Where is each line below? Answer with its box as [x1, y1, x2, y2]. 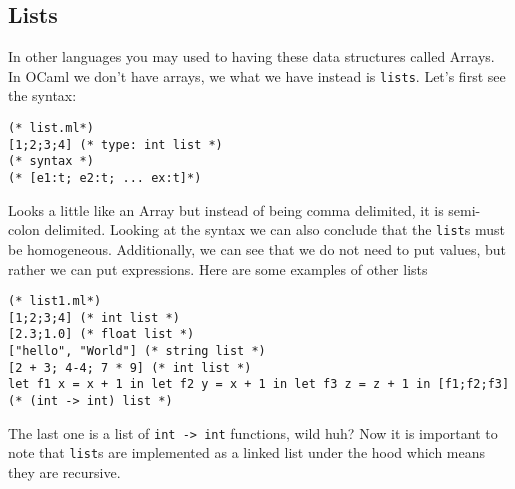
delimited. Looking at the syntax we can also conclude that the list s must [44, 219, 505, 240]
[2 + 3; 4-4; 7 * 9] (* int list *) [8, 360, 252, 375]
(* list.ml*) [8, 121, 94, 136]
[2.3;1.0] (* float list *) [8, 327, 195, 342]
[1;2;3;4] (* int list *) [8, 310, 180, 325]
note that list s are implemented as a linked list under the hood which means [8, 442, 486, 463]
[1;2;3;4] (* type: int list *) [8, 137, 223, 152]
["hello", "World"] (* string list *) [8, 344, 266, 359]
